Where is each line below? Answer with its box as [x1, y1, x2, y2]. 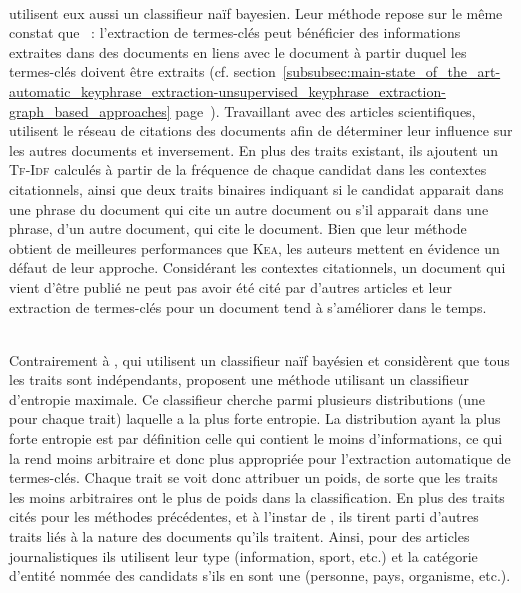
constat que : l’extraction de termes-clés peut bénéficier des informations [9, 22, 461, 43]
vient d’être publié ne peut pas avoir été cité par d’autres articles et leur [9, 276, 453, 297]
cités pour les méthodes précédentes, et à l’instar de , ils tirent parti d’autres [9, 506, 479, 527]
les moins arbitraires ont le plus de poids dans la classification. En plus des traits [9, 486, 505, 507]
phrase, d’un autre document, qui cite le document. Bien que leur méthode [9, 218, 467, 239]
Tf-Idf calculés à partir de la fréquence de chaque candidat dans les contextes [9, 159, 487, 180]
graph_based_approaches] [9, 100, 171, 121]
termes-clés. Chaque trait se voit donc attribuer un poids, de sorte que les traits [9, 467, 498, 488]
